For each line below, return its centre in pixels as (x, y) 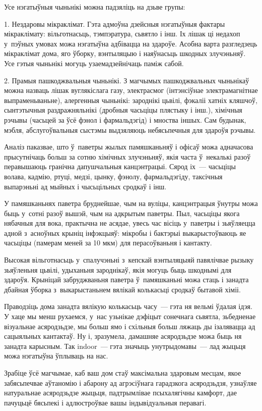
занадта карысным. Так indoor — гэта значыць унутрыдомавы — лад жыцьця (125, 346)
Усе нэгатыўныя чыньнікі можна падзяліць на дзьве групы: (95, 7)
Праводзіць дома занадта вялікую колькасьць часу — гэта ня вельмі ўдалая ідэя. (128, 306)
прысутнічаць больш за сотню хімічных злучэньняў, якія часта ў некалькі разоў (127, 156)
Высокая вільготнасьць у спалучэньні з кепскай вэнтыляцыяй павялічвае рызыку (129, 260)
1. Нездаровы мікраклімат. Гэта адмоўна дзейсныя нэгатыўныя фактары (115, 23)
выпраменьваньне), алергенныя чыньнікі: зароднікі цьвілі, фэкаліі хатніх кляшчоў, (131, 100)
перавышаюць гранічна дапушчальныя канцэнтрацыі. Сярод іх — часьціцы (120, 166)
